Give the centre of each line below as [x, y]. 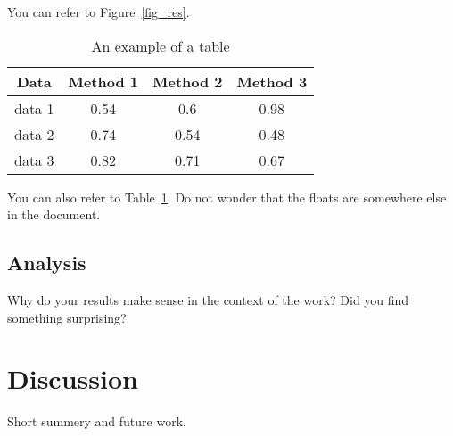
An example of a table [161, 45]
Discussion [73, 378]
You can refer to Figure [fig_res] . [99, 12]
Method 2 [188, 81]
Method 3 [272, 81]
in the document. [54, 214]
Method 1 [103, 81]
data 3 [34, 160]
